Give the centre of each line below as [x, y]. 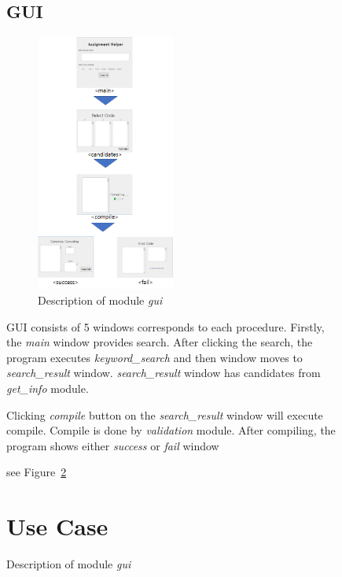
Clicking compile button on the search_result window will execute [165, 414]
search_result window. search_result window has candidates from [164, 373]
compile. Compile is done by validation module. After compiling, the [171, 430]
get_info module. [48, 388]
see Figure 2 [37, 472]
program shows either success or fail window [113, 445]
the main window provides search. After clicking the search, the [160, 342]
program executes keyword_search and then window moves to [154, 357]
